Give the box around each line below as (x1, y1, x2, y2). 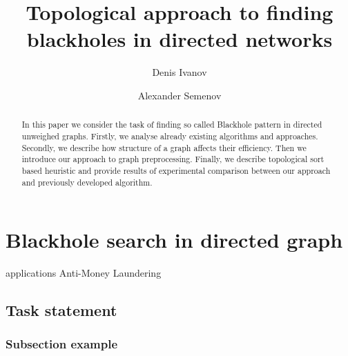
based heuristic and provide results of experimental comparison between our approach (21, 164, 331, 176)
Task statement (6, 299, 117, 321)
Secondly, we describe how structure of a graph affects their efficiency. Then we (21, 141, 307, 153)
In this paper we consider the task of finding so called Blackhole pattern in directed (21, 119, 322, 130)
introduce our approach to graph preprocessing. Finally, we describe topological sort (21, 153, 325, 165)
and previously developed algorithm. (21, 176, 153, 188)
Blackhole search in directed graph (6, 226, 343, 254)
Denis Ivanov (152, 65, 207, 79)
